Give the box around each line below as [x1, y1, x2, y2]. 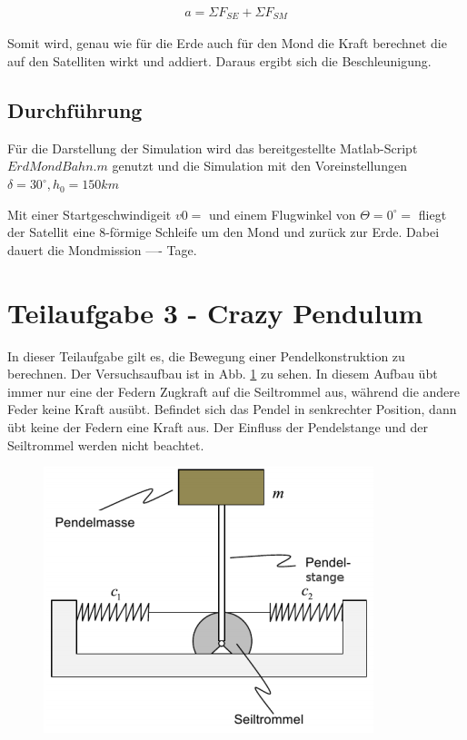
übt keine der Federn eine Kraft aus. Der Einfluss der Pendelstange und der [7, 417, 428, 436]
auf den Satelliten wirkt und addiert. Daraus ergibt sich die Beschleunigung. [7, 52, 432, 71]
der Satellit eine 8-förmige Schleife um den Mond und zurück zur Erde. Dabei [7, 222, 440, 242]
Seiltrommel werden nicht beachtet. [7, 435, 204, 454]
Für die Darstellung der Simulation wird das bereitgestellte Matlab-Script [7, 138, 418, 157]
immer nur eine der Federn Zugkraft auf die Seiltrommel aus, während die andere [7, 381, 460, 400]
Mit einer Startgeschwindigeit [7, 204, 172, 223]
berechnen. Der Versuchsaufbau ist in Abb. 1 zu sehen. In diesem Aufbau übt [7, 364, 438, 383]
